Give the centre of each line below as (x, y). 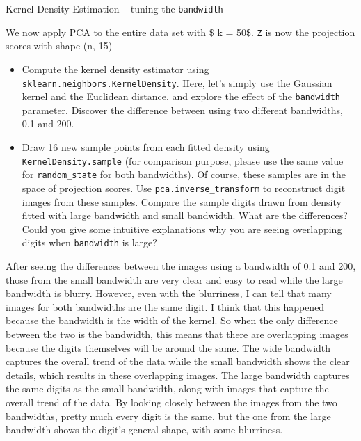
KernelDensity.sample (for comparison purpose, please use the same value (183, 160)
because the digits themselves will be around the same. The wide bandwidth (168, 347)
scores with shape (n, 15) (59, 46)
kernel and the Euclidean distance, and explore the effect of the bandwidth (181, 96)
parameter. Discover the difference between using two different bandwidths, (182, 110)
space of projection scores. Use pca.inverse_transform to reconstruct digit (184, 187)
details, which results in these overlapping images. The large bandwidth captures (178, 375)
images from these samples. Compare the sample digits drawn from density (182, 201)
